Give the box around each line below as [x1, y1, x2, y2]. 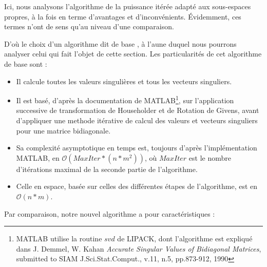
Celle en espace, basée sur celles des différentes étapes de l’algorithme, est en [16, 181, 258, 192]
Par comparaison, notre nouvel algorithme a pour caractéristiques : [4, 208, 215, 219]
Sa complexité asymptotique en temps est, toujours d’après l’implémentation [16, 142, 257, 153]
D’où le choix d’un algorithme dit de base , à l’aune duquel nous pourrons [4, 38, 237, 49]
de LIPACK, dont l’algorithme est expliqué [117, 233, 253, 244]
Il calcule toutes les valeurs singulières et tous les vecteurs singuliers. [16, 75, 232, 86]
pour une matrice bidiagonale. [16, 125, 111, 136]
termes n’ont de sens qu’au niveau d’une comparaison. [4, 21, 174, 32]
